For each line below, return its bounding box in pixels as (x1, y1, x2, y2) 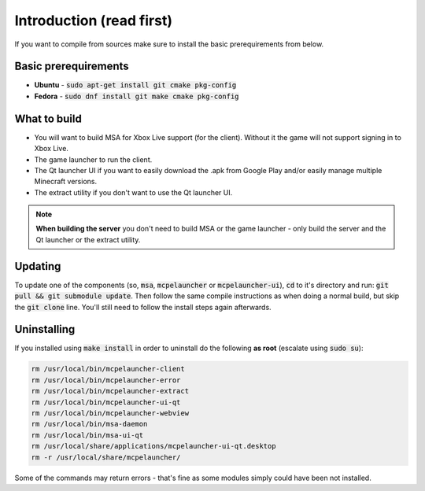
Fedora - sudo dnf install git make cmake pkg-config (34, 91, 239, 101)
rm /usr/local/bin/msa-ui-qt (31, 430, 144, 440)
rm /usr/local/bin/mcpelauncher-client (31, 364, 185, 374)
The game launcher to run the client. (34, 154, 153, 164)
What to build (14, 112, 82, 125)
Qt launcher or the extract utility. (35, 234, 141, 244)
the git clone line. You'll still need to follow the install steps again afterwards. (14, 302, 272, 312)
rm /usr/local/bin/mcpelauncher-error (31, 375, 181, 385)
